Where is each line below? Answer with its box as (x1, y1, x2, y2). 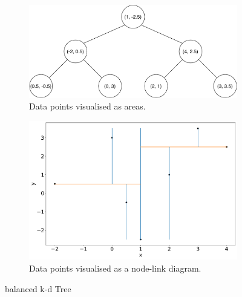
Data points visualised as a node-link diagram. (29, 262, 201, 275)
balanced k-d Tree (5, 282, 71, 295)
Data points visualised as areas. (29, 100, 146, 113)
